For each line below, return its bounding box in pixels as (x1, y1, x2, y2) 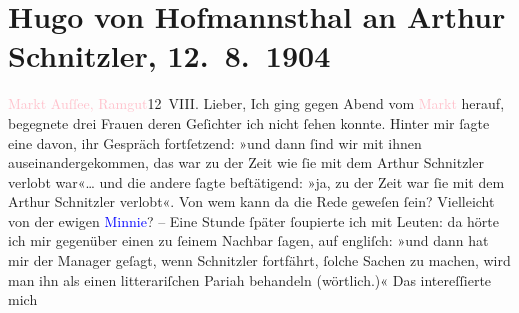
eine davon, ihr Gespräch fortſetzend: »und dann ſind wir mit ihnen (8, 132, 422, 153)
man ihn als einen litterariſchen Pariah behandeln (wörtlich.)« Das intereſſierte (8, 269, 492, 290)
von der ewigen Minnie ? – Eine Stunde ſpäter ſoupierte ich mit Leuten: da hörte (8, 210, 499, 231)
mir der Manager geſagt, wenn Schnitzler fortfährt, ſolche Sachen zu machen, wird (8, 250, 511, 271)
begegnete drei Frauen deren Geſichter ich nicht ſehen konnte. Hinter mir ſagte (8, 112, 490, 133)
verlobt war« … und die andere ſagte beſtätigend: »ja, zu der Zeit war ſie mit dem (8, 171, 505, 192)
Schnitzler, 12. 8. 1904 (8, 35, 331, 76)
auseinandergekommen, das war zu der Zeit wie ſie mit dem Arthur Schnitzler (8, 152, 484, 173)
